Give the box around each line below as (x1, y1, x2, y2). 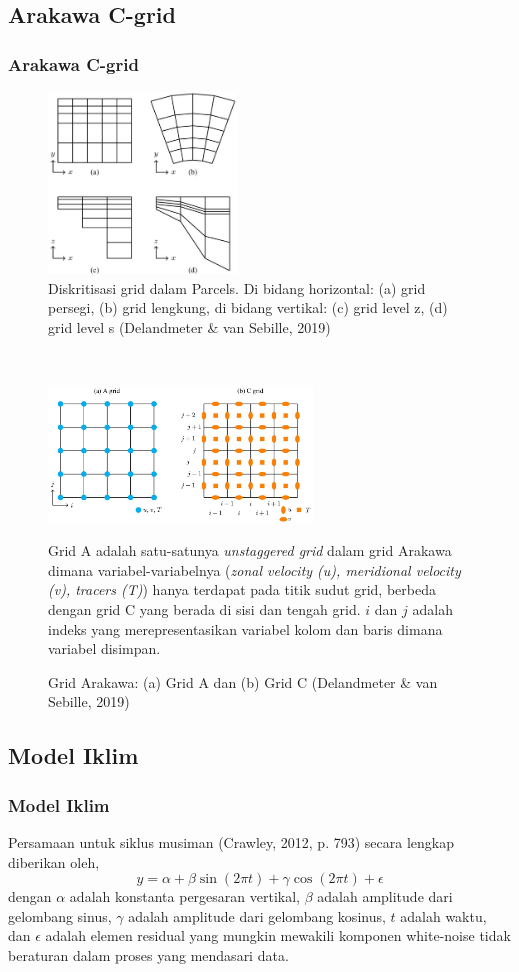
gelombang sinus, (8, 905, 112, 926)
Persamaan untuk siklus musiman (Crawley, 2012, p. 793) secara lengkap (8, 832, 454, 853)
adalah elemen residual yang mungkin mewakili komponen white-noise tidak (45, 925, 511, 946)
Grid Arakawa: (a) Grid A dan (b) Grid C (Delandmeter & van (48, 671, 438, 692)
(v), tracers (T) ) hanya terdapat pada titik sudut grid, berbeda (48, 579, 436, 600)
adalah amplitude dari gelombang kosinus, (128, 905, 386, 926)
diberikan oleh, (8, 851, 100, 872)
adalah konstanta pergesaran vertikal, (69, 886, 300, 907)
